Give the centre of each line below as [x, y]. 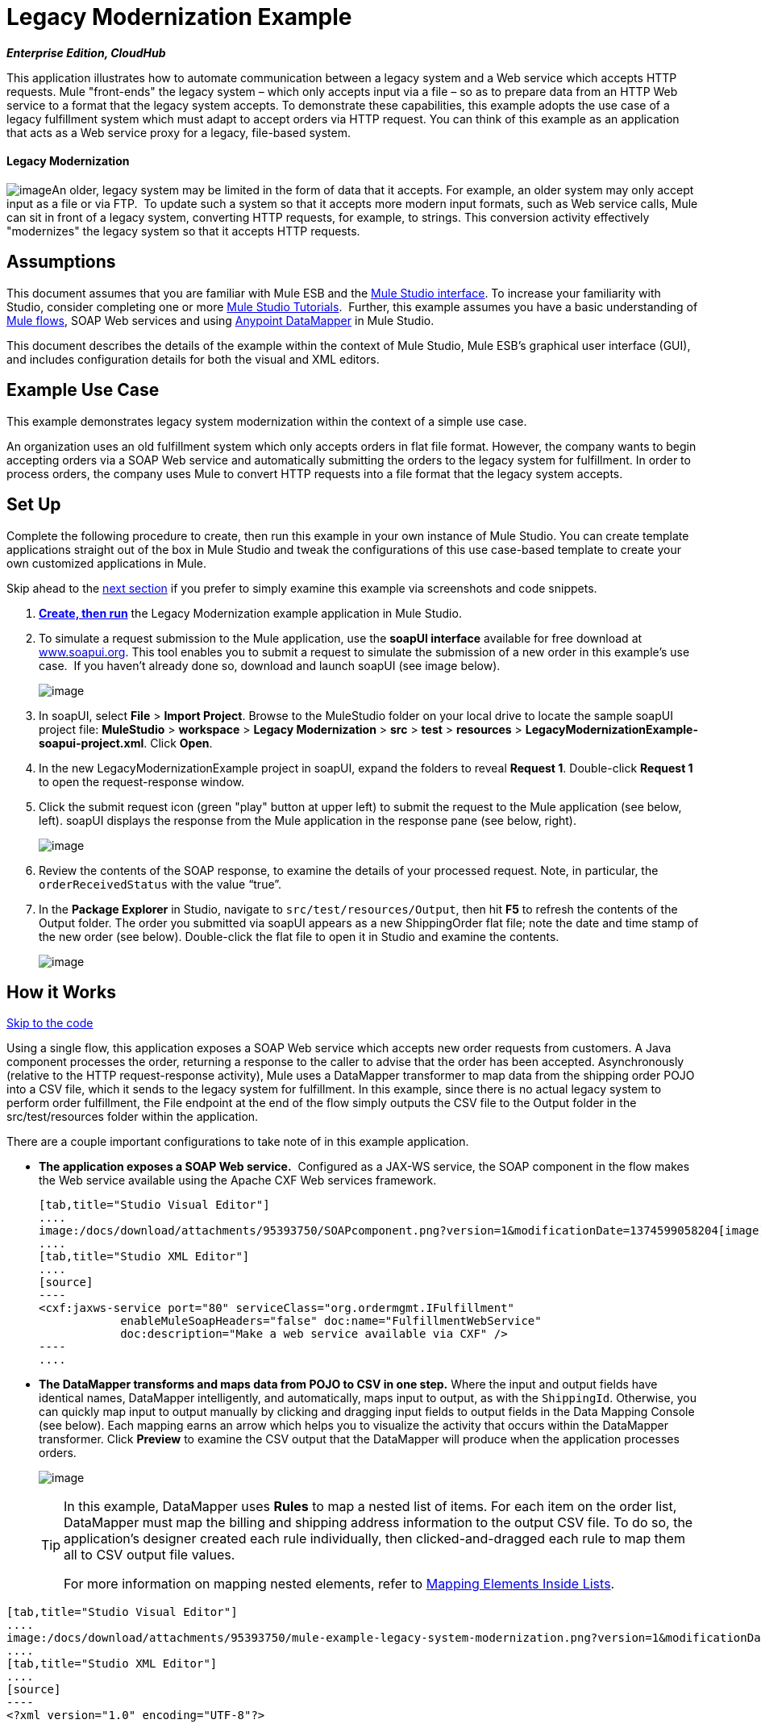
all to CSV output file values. [150, 1555]
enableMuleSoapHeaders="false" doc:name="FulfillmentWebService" [331, 1321]
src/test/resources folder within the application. [133, 1117]
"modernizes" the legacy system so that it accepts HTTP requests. [183, 231]
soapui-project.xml [91, 743]
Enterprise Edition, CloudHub [86, 52]
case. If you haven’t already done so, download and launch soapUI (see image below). [270, 665]
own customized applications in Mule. [107, 563]
